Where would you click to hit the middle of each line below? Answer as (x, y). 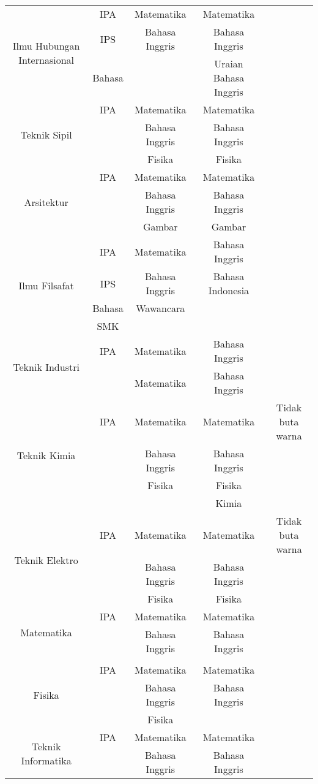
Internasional (46, 60)
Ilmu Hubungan (46, 46)
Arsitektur (46, 202)
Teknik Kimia (46, 455)
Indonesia (229, 290)
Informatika (46, 760)
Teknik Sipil (46, 134)
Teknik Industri (46, 367)
